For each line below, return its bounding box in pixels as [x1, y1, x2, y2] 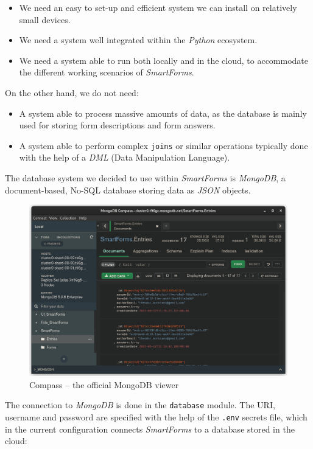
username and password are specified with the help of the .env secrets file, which [5, 411, 308, 423]
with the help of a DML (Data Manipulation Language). [19, 151, 230, 164]
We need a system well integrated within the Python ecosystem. [19, 33, 258, 46]
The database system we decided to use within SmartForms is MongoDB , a [5, 172, 286, 184]
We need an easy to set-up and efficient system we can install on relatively [19, 1, 297, 13]
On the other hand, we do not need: [5, 86, 139, 99]
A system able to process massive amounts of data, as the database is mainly [19, 106, 307, 119]
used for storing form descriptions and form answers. [19, 119, 216, 131]
